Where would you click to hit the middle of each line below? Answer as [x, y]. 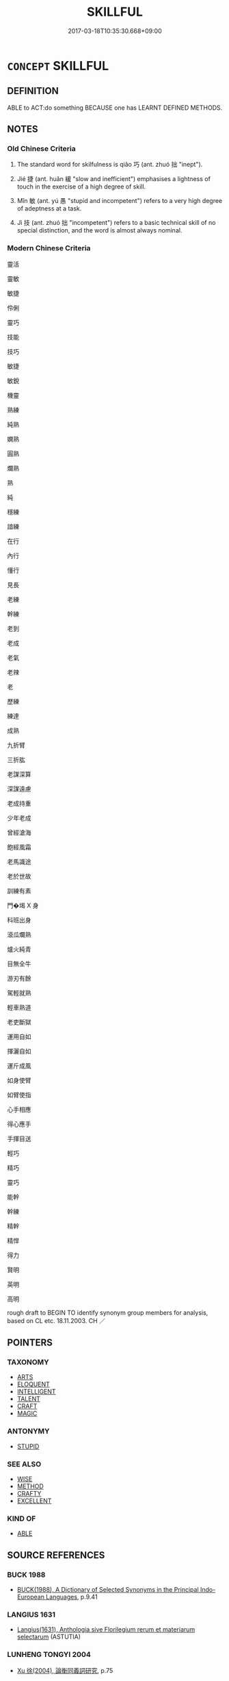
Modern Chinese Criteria [49, 248]
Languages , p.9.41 [71, 1597]
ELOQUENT [33, 1384]
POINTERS [30, 1343]
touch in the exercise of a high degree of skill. [81, 187]
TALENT [29, 1399]
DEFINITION [33, 91]
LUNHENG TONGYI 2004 [49, 1655]
